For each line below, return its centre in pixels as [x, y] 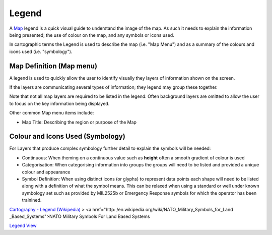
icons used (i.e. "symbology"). [41, 51]
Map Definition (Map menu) [53, 66]
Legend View [23, 226]
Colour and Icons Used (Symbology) [67, 136]
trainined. [32, 200]
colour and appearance [46, 172]
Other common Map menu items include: [52, 113]
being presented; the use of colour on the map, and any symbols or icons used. [92, 35]
